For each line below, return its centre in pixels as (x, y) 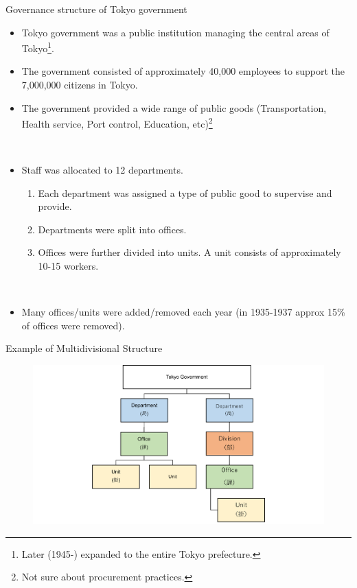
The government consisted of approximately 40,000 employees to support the (183, 71)
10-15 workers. (68, 266)
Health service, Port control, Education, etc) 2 (117, 122)
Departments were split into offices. (112, 229)
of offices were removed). (73, 325)
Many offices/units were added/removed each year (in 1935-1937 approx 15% (183, 312)
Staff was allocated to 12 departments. (102, 170)
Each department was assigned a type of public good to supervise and (185, 192)
